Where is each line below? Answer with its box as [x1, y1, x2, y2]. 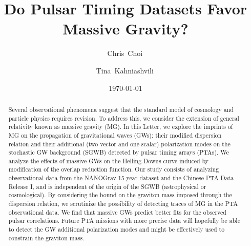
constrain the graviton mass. [8, 233, 85, 242]
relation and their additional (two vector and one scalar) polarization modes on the [8, 139, 231, 148]
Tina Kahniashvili [96, 65, 154, 75]
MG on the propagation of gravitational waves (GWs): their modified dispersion [8, 130, 222, 139]
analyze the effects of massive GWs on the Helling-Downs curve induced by [8, 156, 209, 165]
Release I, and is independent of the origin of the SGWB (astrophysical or [8, 182, 206, 191]
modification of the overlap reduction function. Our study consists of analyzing [8, 165, 219, 174]
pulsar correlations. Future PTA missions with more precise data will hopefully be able [8, 216, 240, 225]
